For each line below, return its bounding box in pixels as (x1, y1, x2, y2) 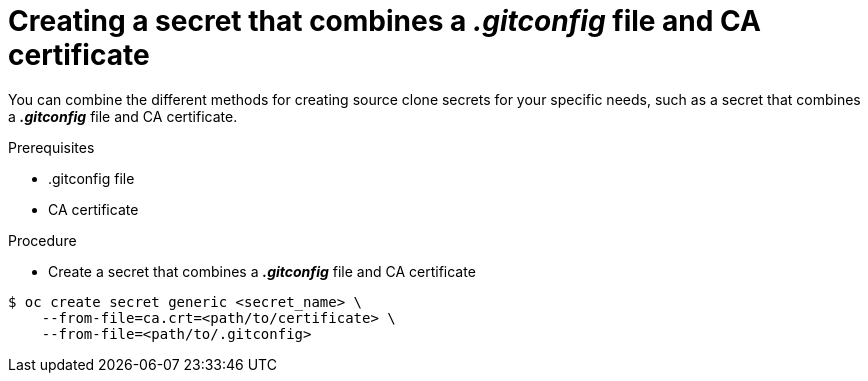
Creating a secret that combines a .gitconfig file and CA (8, 4, 761, 38)
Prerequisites (8, 138, 95, 156)
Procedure (8, 231, 77, 249)
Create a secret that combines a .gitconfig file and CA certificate (48, 262, 476, 280)
